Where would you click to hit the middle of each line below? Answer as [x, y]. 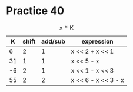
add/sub [53, 41]
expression [97, 41]
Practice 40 [35, 11]
